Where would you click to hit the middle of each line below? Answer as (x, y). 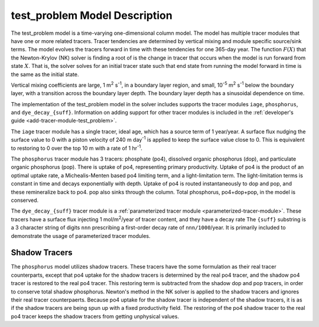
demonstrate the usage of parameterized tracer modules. (81, 236)
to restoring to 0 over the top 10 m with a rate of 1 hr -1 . (77, 148)
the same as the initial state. (45, 74)
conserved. (25, 200)
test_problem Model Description (92, 15)
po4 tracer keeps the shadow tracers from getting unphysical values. (95, 316)
